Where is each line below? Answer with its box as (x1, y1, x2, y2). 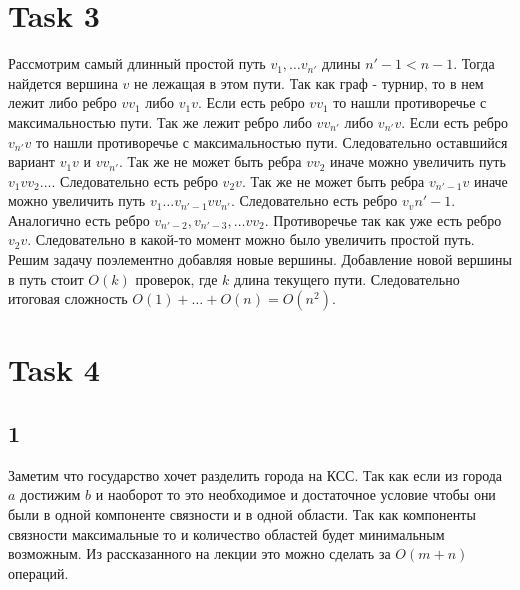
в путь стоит (8, 268, 84, 289)
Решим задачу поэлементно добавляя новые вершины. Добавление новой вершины (8, 249, 513, 270)
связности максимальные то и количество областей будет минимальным (8, 523, 445, 544)
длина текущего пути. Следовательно (234, 268, 460, 289)
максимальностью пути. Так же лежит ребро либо (8, 111, 312, 132)
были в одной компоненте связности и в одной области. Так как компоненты (8, 504, 476, 525)
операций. (8, 562, 69, 583)
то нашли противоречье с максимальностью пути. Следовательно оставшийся (35, 131, 508, 152)
